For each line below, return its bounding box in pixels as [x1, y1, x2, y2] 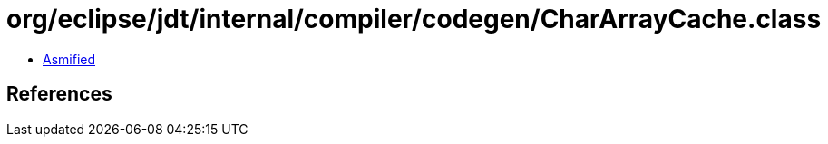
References [6, 82, 112, 106]
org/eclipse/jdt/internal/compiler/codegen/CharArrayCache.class [6, 4, 822, 34]
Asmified [43, 51, 96, 67]
